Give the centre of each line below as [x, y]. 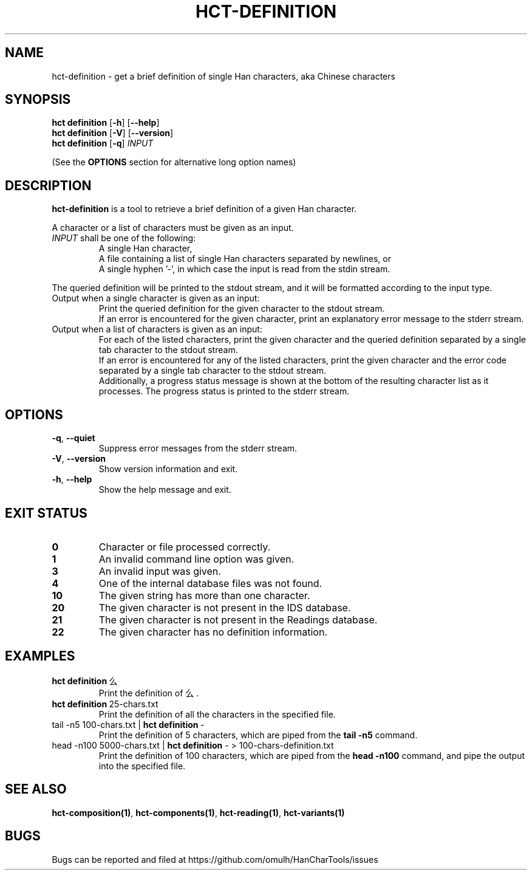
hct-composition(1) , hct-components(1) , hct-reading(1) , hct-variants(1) [198, 812]
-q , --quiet [73, 438]
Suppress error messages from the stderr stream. [198, 448]
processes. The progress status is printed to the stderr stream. [224, 391]
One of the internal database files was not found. [210, 583]
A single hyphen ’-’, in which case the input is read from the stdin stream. [244, 269]
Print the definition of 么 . [149, 693]
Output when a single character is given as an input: [156, 298]
